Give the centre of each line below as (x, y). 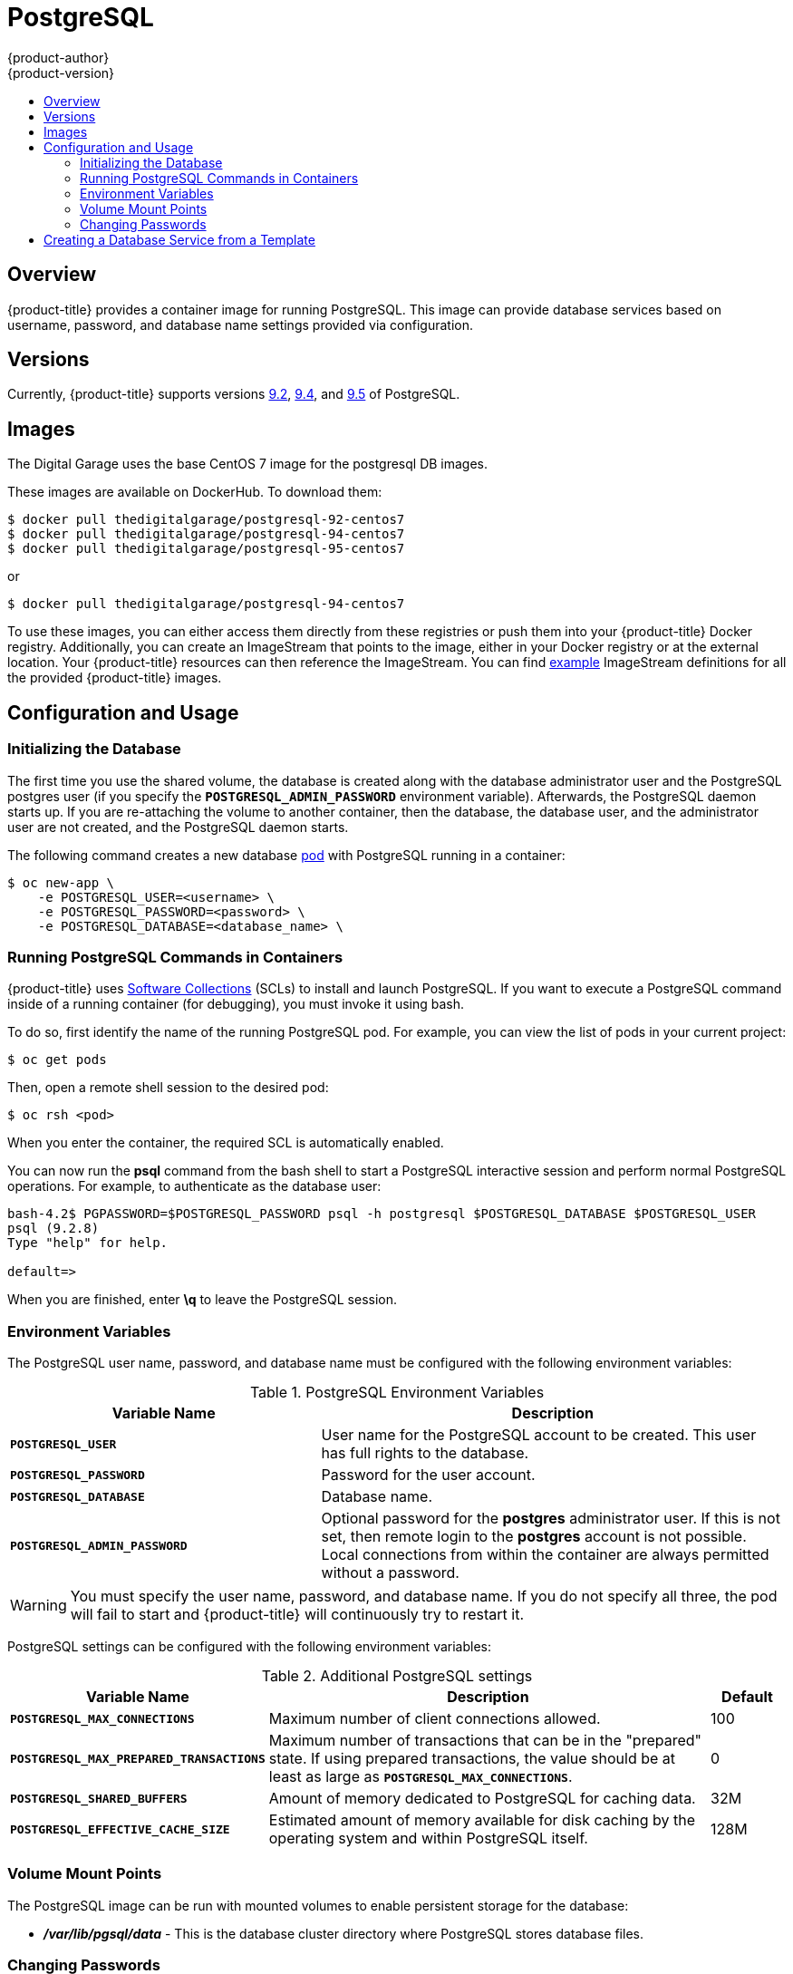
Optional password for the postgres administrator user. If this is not (551, 1518)
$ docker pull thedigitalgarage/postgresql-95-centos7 (206, 549)
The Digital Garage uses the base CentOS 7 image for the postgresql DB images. (248, 464)
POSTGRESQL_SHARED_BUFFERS (99, 1798)
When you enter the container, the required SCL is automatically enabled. (226, 1143)
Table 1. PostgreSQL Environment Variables (397, 1392)
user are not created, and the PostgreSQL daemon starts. (178, 827)
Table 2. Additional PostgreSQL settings (397, 1676)
